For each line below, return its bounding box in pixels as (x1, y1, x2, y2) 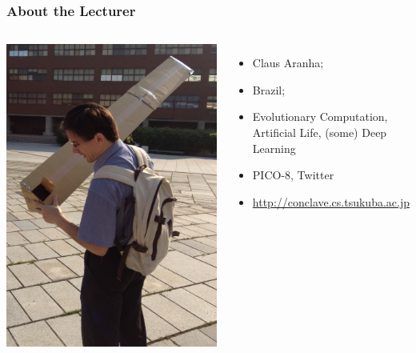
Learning (252, 139, 296, 156)
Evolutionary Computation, (252, 108, 388, 125)
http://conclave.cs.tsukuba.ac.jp (252, 193, 410, 210)
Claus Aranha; (252, 54, 324, 71)
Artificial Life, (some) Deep (252, 124, 387, 140)
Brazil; (252, 81, 286, 98)
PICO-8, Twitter (252, 166, 334, 183)
